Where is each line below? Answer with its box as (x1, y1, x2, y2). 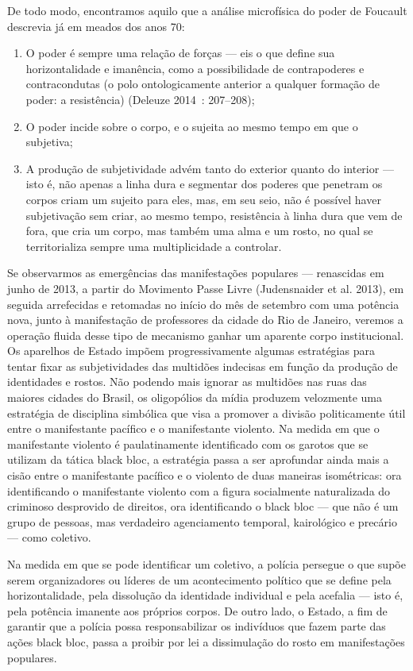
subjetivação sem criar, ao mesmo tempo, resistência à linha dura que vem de (25, 206, 403, 223)
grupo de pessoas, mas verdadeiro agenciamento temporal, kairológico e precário (7, 513, 397, 530)
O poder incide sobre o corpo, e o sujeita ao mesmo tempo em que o (25, 118, 358, 134)
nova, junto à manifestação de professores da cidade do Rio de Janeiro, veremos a (7, 311, 403, 328)
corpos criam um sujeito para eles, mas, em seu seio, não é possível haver (25, 191, 381, 207)
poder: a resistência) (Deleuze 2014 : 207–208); (25, 91, 255, 107)
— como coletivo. (7, 529, 91, 546)
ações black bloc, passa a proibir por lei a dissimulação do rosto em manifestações (7, 633, 405, 650)
